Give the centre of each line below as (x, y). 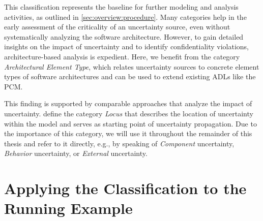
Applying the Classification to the (125, 188)
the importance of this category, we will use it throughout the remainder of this (128, 133)
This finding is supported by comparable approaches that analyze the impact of (128, 103)
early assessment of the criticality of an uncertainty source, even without (117, 27)
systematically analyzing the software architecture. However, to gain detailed (124, 36)
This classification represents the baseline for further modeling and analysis (121, 7)
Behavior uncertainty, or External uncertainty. (76, 153)
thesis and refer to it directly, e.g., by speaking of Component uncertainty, (119, 143)
